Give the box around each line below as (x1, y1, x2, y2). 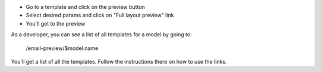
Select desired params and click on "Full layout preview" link (26, 12, 174, 19)
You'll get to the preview (26, 20, 86, 27)
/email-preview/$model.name (26, 45, 99, 52)
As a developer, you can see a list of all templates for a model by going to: (11, 31, 193, 38)
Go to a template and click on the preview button (26, 4, 145, 10)
